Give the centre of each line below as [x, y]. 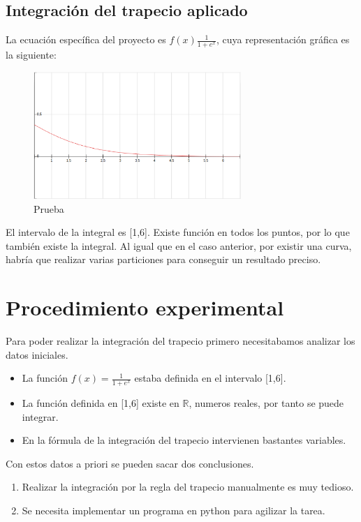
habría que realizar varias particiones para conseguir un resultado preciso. [163, 259]
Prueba [49, 208]
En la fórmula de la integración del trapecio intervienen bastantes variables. [184, 440]
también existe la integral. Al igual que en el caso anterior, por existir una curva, [179, 245]
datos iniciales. [37, 354]
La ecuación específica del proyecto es [86, 39]
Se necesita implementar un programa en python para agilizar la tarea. [174, 510]
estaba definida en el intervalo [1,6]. [210, 378]
